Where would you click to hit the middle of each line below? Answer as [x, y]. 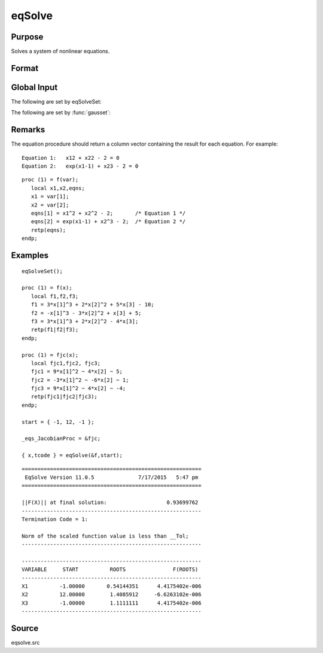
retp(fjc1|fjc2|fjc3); [64, 397]
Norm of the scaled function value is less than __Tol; [105, 536]
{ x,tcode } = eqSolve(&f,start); [72, 455]
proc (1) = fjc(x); [50, 355]
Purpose [27, 37]
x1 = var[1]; [50, 197]
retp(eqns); [48, 230]
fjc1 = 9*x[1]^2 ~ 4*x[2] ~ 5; [77, 372]
